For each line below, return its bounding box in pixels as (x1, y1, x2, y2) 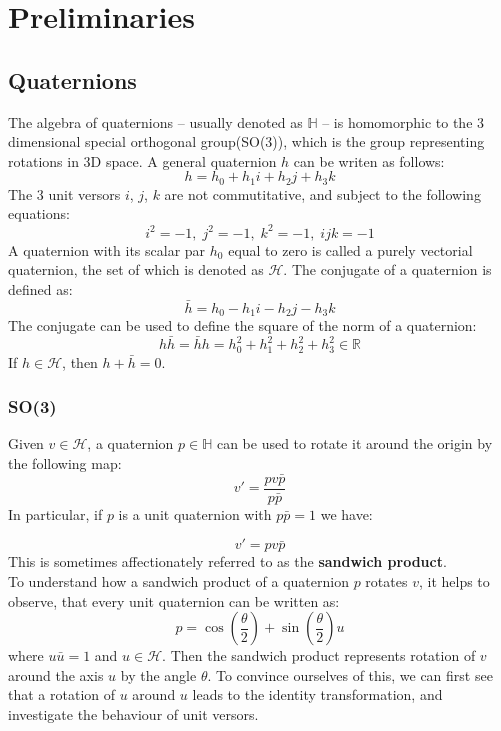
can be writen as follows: (293, 150, 445, 171)
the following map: (8, 452, 122, 473)
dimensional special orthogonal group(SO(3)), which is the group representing (8, 131, 485, 152)
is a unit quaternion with (118, 503, 272, 524)
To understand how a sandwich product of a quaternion (8, 570, 349, 591)
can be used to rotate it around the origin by (216, 433, 493, 454)
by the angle (120, 664, 197, 685)
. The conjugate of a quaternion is (283, 259, 492, 280)
